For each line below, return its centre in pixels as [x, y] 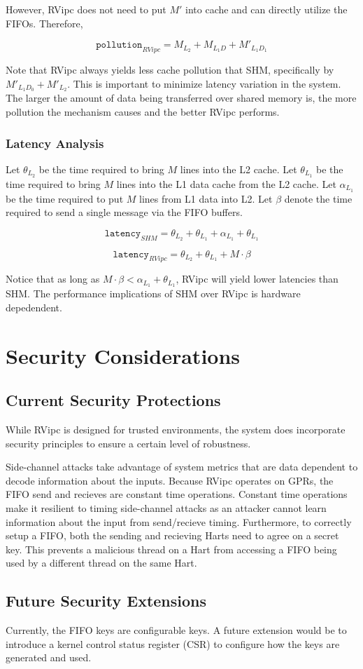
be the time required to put [65, 198]
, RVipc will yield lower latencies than [257, 279]
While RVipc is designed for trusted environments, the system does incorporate [176, 430]
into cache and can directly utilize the [266, 9]
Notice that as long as [53, 279]
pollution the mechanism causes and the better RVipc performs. [143, 112]
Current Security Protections [113, 400]
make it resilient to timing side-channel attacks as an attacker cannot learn [166, 508]
